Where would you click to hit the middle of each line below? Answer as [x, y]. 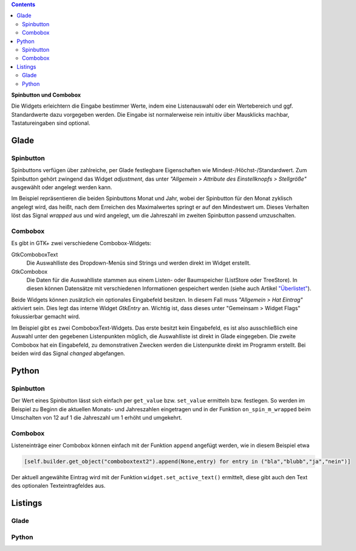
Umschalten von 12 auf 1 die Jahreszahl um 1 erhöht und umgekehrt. [97, 417]
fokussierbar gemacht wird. [46, 317]
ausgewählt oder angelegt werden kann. [62, 187]
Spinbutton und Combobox [46, 95]
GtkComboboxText [35, 254]
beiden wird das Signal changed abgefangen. [68, 353]
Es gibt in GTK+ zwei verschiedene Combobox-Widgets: [81, 243]
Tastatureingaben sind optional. [51, 123]
